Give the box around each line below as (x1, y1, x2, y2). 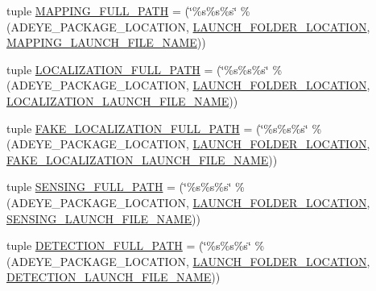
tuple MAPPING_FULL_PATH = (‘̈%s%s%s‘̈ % (6, 2, 250, 19)
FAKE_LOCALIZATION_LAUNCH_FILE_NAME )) (6, 151, 278, 168)
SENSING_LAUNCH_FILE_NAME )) (6, 210, 200, 227)
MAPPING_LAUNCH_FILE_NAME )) (6, 34, 206, 51)
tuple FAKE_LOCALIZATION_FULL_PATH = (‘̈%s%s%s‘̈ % (6, 119, 322, 136)
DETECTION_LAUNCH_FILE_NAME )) (6, 268, 221, 285)
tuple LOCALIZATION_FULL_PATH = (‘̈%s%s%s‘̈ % (6, 60, 283, 77)
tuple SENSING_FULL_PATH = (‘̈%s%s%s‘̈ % (6, 178, 245, 195)
